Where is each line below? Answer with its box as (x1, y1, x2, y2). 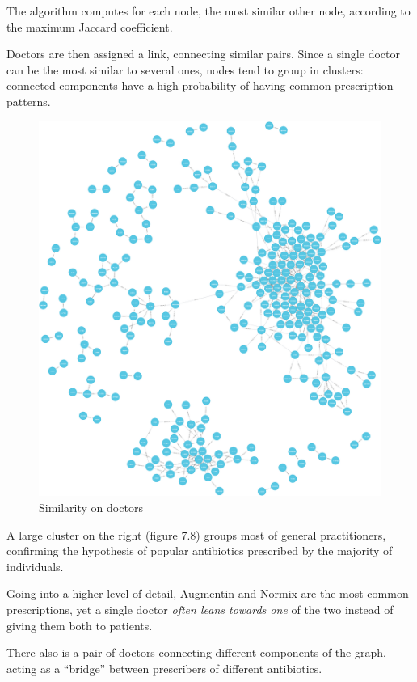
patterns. (6, 92, 51, 109)
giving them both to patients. (6, 616, 153, 633)
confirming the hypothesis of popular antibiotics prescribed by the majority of (6, 542, 393, 559)
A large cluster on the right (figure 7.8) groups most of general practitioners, (6, 526, 386, 543)
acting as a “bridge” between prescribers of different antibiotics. (6, 659, 322, 676)
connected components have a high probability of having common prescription (6, 77, 394, 94)
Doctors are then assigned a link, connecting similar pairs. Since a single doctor (6, 45, 400, 62)
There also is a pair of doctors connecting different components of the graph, (6, 644, 386, 661)
